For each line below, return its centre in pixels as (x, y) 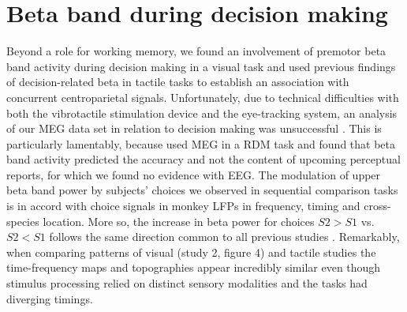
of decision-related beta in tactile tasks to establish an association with (178, 82)
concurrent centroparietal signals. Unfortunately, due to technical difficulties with (203, 97)
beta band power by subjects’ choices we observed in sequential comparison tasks (202, 190)
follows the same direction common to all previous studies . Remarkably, (224, 237)
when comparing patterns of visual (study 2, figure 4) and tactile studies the (191, 252)
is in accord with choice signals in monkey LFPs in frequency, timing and (183, 206)
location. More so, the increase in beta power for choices (179, 221)
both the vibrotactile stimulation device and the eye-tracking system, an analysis (202, 113)
